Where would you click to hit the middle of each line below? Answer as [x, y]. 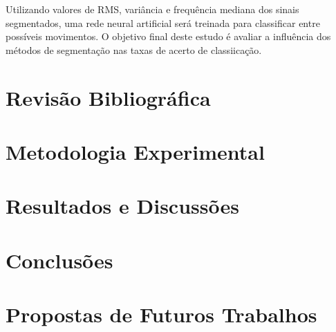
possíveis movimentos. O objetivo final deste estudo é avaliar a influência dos [168, 36]
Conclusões [59, 260]
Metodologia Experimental [135, 151]
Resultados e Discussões [122, 206]
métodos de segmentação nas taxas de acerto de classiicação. [134, 49]
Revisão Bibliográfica [108, 97]
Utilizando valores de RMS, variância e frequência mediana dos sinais [152, 9]
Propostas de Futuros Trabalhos [161, 314]
